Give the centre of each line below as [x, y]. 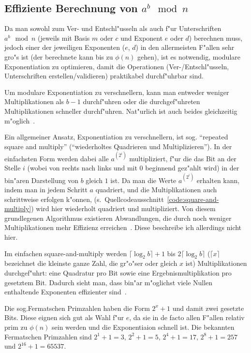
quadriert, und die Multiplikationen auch [156, 190]
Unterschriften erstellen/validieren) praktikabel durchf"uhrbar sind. [104, 76]
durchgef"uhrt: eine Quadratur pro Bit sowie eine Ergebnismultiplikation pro [118, 273]
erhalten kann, [218, 180]
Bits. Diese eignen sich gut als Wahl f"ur [64, 317]
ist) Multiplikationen [216, 263]
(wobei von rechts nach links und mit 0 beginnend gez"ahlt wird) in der [133, 168]
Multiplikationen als [34, 101]
